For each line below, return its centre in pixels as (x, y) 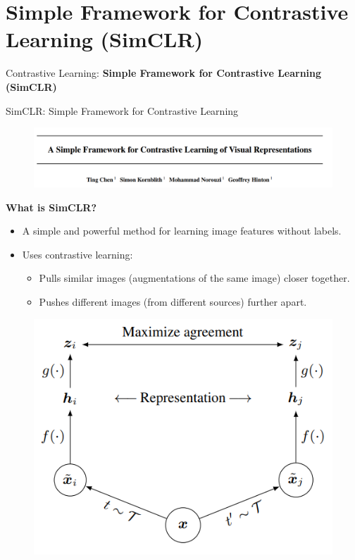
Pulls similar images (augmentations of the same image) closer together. (194, 278)
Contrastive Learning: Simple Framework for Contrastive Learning (164, 73)
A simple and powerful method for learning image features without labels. (182, 231)
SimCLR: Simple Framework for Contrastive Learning (122, 110)
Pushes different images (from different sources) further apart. (173, 301)
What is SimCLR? (51, 207)
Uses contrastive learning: (77, 254)
